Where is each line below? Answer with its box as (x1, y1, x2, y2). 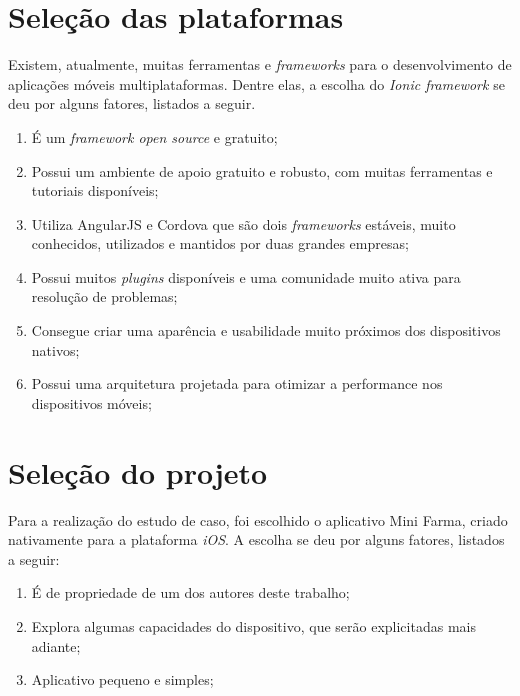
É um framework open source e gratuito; (31, 126, 278, 147)
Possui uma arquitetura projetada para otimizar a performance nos (31, 373, 443, 394)
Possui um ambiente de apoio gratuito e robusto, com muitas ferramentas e (31, 160, 493, 181)
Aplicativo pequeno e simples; (31, 669, 214, 690)
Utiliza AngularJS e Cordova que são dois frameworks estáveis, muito (31, 213, 456, 234)
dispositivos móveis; (31, 392, 152, 413)
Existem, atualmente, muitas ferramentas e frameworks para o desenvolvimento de (8, 54, 512, 75)
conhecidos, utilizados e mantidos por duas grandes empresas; (31, 233, 409, 254)
